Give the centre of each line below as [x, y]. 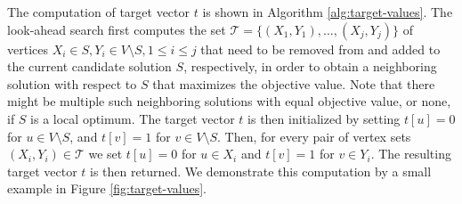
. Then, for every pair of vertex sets [314, 136]
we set [105, 154]
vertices [28, 49]
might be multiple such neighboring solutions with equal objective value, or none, [229, 101]
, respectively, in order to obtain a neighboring [310, 66]
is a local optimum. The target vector [133, 118]
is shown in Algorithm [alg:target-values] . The [328, 12]
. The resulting [411, 154]
